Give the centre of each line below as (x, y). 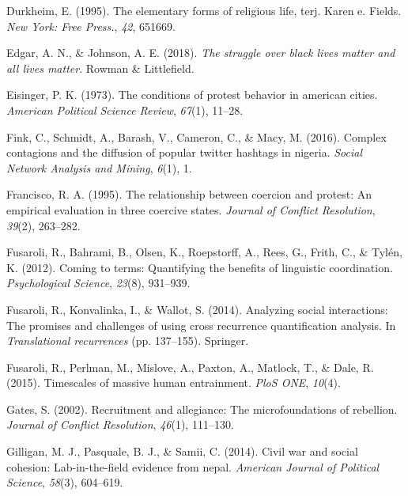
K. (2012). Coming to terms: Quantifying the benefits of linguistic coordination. (200, 267)
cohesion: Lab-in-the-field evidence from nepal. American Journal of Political (193, 466)
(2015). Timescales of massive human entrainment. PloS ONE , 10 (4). (174, 382)
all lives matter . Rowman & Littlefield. (100, 68)
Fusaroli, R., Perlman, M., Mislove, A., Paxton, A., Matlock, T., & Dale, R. (190, 367)
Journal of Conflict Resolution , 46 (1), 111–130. (120, 424)
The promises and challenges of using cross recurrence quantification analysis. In (201, 325)
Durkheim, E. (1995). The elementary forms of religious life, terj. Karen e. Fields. (204, 10)
